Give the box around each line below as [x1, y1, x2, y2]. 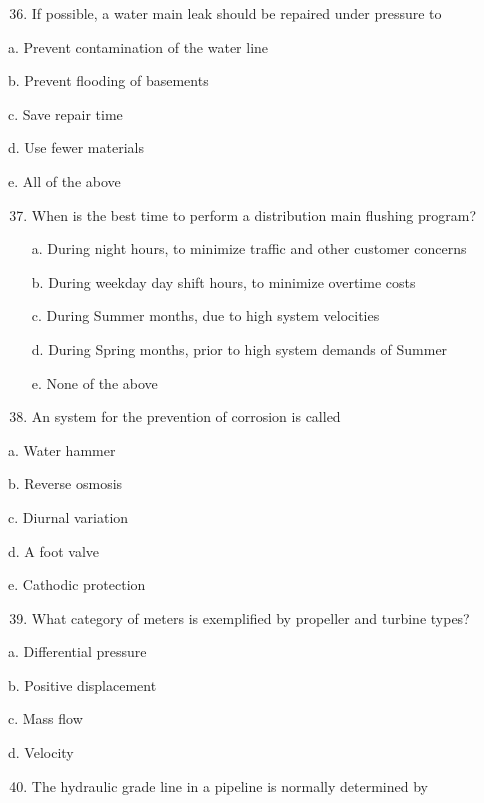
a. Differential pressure [8, 641, 147, 662]
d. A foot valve [8, 540, 99, 561]
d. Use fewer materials [8, 137, 144, 158]
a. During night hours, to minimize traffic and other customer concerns [31, 238, 467, 259]
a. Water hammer [8, 439, 116, 460]
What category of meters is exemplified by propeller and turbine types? [31, 607, 470, 628]
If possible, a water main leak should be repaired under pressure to [31, 3, 442, 23]
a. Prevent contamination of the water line [8, 36, 269, 57]
